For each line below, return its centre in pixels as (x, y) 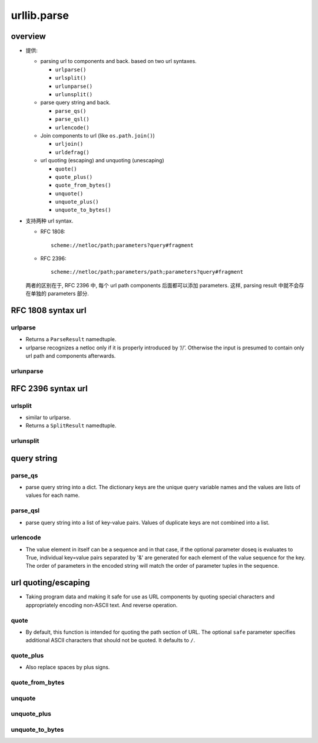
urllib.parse (40, 15)
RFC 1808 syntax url (49, 311)
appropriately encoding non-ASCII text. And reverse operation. (102, 605)
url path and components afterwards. (71, 356)
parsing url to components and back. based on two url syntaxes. (118, 61)
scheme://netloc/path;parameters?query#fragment (122, 245)
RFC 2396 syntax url (49, 389)
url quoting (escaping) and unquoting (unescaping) (102, 161)
